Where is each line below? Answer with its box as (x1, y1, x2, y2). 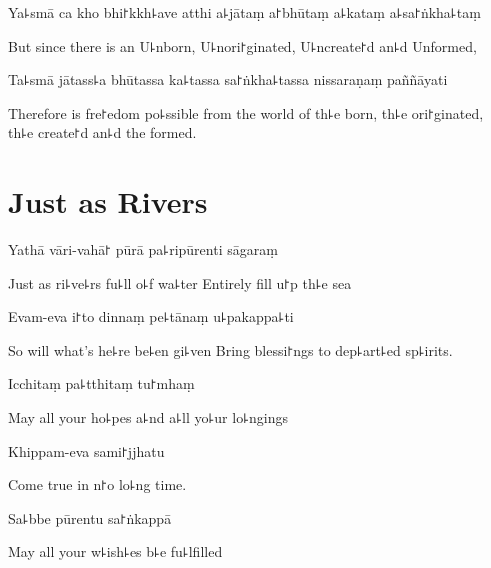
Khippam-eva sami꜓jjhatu (8, 440, 165, 461)
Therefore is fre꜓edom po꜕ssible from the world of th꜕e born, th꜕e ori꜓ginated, (8, 102, 484, 123)
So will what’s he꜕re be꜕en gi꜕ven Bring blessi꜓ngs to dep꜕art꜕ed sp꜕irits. (8, 339, 453, 360)
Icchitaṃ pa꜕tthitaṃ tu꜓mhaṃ (8, 373, 195, 394)
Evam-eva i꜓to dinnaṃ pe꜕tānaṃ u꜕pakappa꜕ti (8, 306, 294, 327)
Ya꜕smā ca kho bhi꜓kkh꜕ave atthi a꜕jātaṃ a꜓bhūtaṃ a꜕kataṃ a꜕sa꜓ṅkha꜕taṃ (8, 2, 481, 22)
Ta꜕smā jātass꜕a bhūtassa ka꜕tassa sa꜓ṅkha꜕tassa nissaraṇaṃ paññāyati (8, 69, 448, 90)
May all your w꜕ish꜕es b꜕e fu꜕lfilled (8, 541, 223, 562)
